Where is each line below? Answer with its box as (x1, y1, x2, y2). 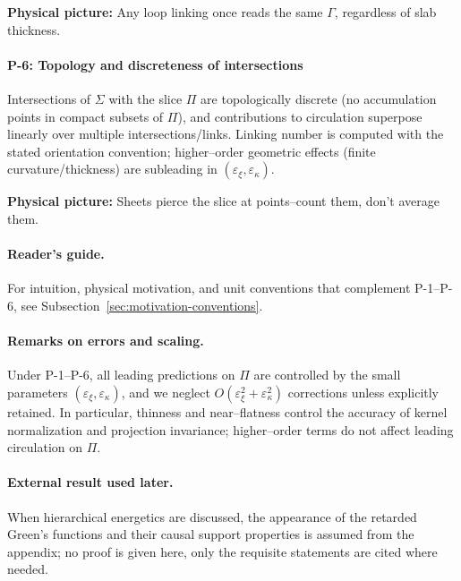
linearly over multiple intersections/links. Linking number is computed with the (7, 124, 444, 143)
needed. (7, 560, 48, 578)
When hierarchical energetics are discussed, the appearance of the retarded (7, 507, 417, 525)
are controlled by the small (253, 365, 401, 384)
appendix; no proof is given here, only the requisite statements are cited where (7, 542, 438, 560)
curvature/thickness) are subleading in (7, 159, 218, 178)
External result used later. (7, 473, 174, 491)
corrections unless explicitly (287, 382, 440, 401)
